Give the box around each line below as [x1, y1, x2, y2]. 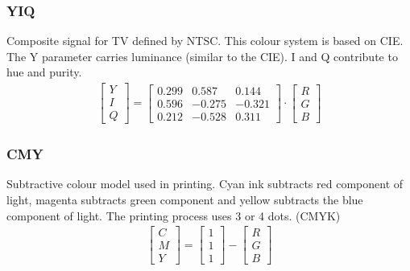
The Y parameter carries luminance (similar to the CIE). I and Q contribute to [6, 47, 398, 64]
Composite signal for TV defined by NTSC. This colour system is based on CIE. [6, 32, 404, 49]
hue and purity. [6, 64, 82, 80]
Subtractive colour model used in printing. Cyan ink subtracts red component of [6, 175, 404, 192]
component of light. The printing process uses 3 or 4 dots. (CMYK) [6, 207, 341, 224]
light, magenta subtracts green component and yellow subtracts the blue [6, 191, 363, 207]
